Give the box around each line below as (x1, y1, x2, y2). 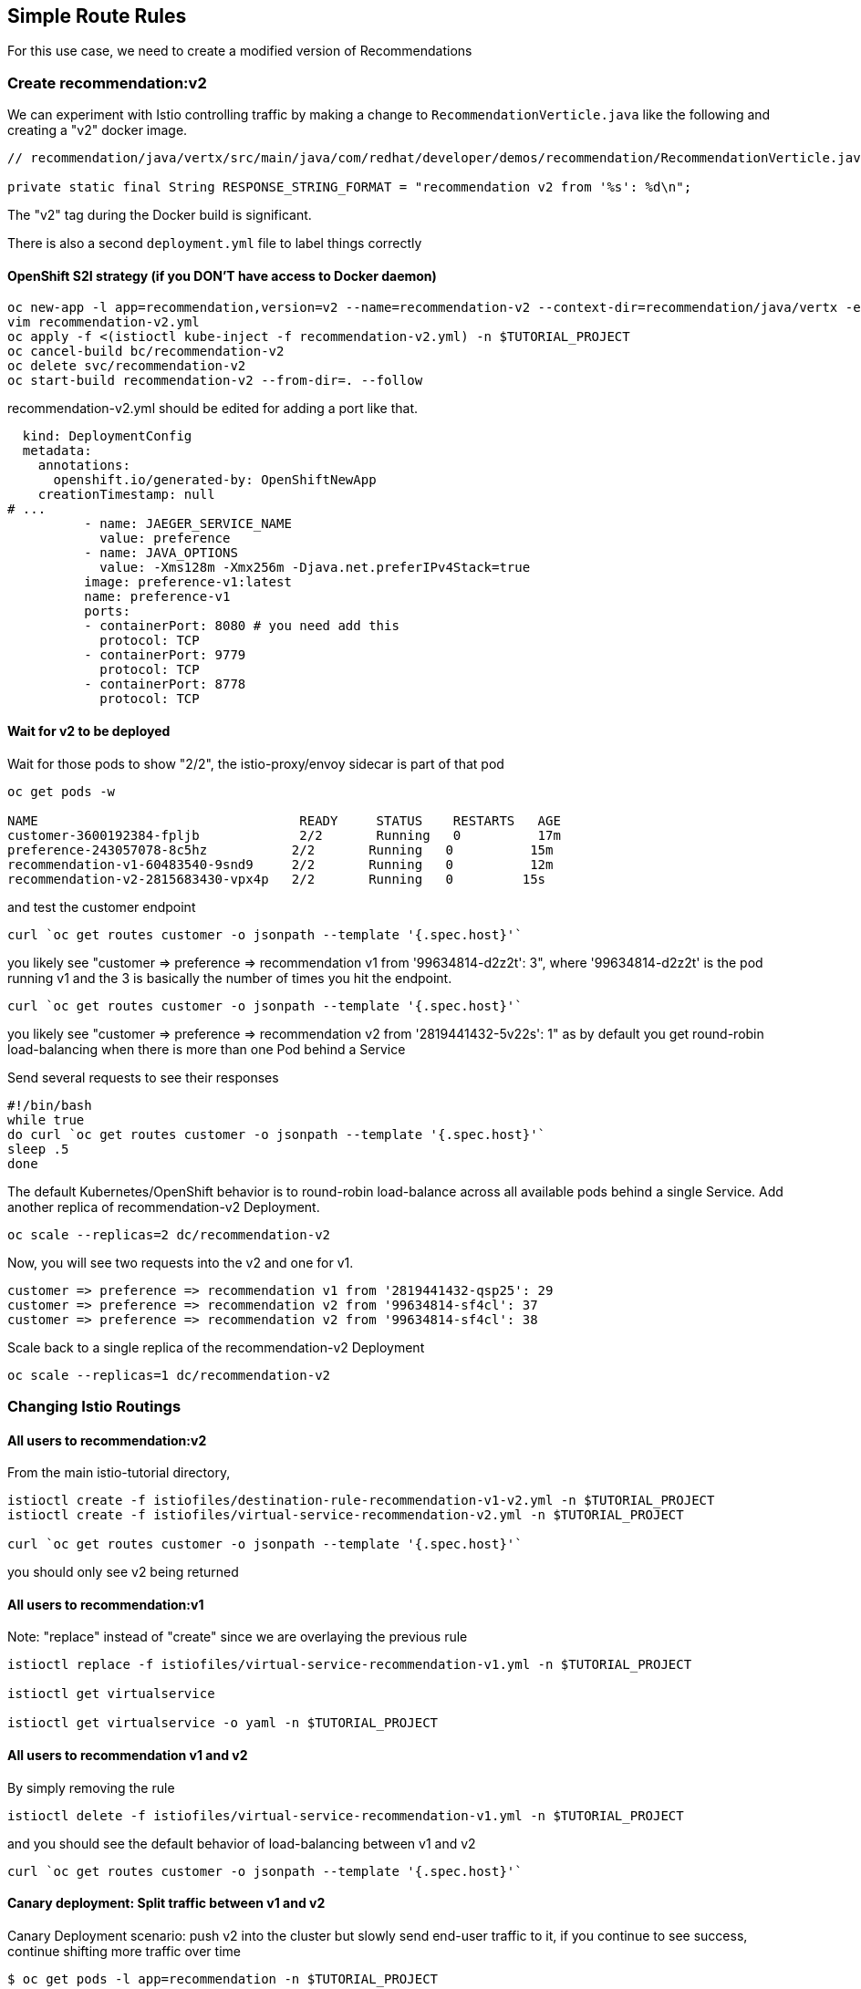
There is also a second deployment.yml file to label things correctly (7, 235, 422, 252)
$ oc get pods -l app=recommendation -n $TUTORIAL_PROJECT (7, 1971, 439, 1986)
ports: (84, 604, 130, 619)
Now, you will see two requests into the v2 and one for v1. (7, 1254, 354, 1270)
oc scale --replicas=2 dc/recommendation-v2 (7, 1227, 331, 1242)
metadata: (22, 443, 92, 459)
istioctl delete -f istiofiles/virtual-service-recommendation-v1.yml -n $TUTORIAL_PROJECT (7, 1808, 684, 1823)
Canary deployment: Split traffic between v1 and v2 (7, 1895, 326, 1911)
